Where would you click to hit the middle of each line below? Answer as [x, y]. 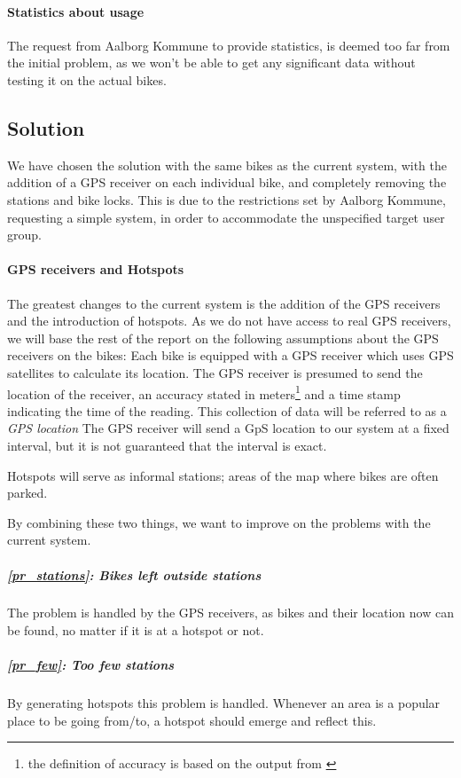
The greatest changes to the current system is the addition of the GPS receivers [224, 303]
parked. [27, 493]
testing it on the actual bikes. [87, 79]
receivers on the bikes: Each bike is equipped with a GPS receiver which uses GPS [230, 355]
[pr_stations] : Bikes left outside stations [134, 574]
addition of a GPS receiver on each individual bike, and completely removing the [227, 182]
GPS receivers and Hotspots [96, 269]
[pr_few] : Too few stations [91, 665]
